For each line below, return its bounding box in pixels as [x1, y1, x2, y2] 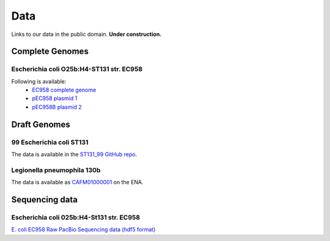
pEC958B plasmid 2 [32, 103, 82, 110]
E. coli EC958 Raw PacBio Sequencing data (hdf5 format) [11, 226, 156, 233]
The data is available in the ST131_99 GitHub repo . [11, 151, 137, 158]
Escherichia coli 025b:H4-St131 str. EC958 [11, 213, 141, 221]
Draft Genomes [11, 119, 70, 129]
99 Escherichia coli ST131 [11, 138, 89, 146]
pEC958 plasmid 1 [32, 95, 78, 102]
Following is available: [11, 77, 67, 85]
